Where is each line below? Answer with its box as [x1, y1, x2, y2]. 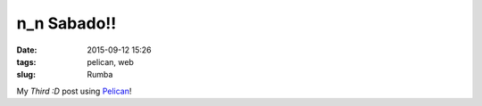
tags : [16, 56, 37, 67]
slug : [16, 69, 36, 80]
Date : [16, 45, 37, 55]
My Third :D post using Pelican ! [16, 86, 132, 96]
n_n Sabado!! [16, 13, 117, 33]
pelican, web [87, 56, 134, 67]
